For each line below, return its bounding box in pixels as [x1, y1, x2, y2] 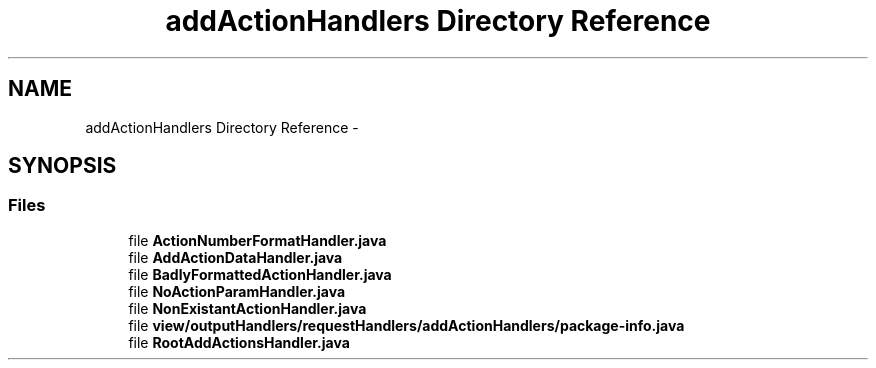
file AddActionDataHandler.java [128, 248, 343, 266]
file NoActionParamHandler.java [128, 282, 346, 300]
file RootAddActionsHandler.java [128, 333, 350, 351]
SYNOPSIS [8, 153, 117, 179]
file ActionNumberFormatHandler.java [128, 231, 387, 249]
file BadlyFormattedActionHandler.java [128, 265, 392, 283]
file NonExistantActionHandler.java [128, 299, 367, 317]
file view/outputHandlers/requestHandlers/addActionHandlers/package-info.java [128, 316, 685, 334]
